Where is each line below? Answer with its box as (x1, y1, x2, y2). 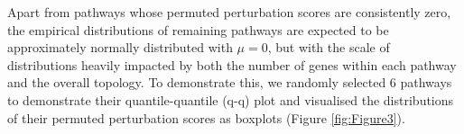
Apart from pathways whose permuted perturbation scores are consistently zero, (7, 3, 451, 21)
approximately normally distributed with (7, 38, 233, 57)
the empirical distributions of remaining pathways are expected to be (7, 20, 389, 39)
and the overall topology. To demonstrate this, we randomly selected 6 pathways (7, 73, 452, 92)
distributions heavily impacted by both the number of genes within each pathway (7, 55, 457, 74)
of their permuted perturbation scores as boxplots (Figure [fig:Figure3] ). (7, 108, 405, 127)
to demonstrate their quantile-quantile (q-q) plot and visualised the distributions (7, 90, 454, 109)
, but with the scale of (267, 38, 390, 57)
